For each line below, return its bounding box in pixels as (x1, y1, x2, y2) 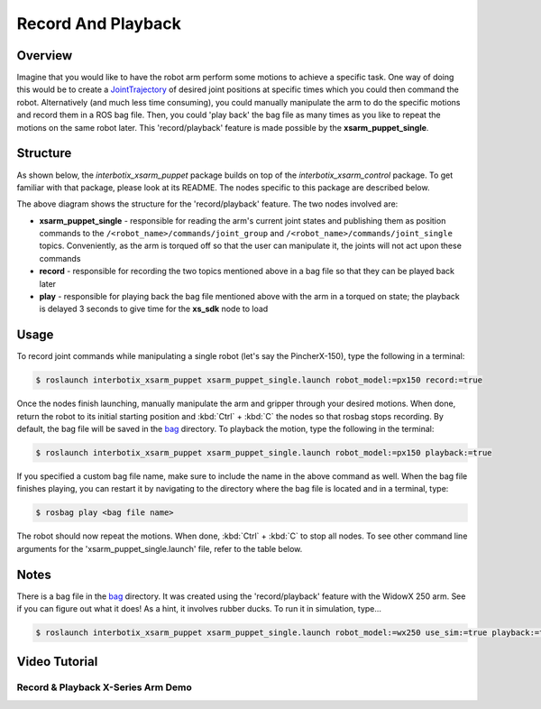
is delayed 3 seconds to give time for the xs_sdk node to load (39, 303, 269, 315)
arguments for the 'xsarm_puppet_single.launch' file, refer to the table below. (16, 543, 303, 554)
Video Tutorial (16, 654, 98, 669)
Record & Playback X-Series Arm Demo (16, 681, 193, 694)
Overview (16, 48, 73, 63)
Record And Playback (16, 14, 182, 33)
